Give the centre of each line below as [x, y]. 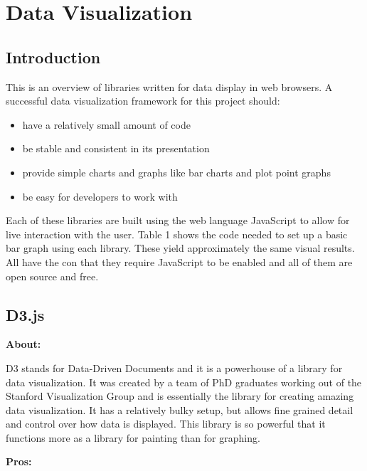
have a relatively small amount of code [106, 124]
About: [23, 344]
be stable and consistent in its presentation [116, 148]
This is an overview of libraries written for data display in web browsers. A [169, 86]
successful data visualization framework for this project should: [143, 101]
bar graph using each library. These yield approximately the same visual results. [180, 248]
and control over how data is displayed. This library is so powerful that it [166, 424]
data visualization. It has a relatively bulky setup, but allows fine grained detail [180, 409]
